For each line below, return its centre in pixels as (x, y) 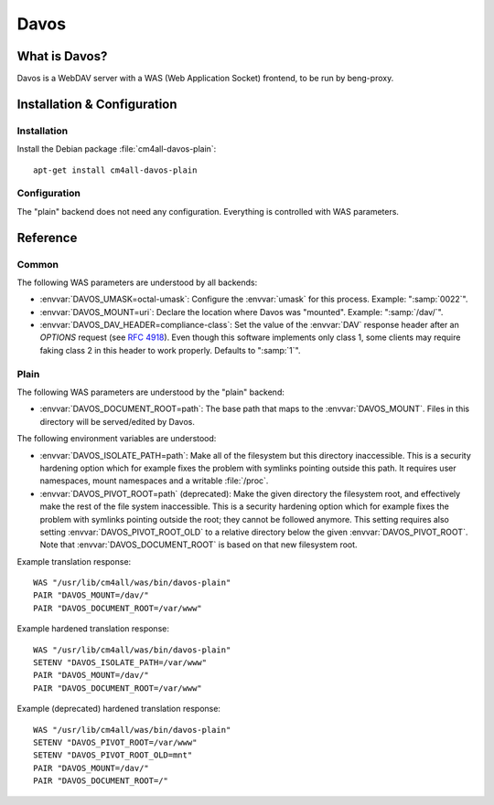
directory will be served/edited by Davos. (118, 421)
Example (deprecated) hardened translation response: (119, 709)
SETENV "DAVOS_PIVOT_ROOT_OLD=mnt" (113, 755)
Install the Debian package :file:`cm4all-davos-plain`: (117, 149)
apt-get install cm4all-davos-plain (115, 170)
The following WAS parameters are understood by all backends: (137, 282)
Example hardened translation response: (93, 629)
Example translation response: (74, 561)
